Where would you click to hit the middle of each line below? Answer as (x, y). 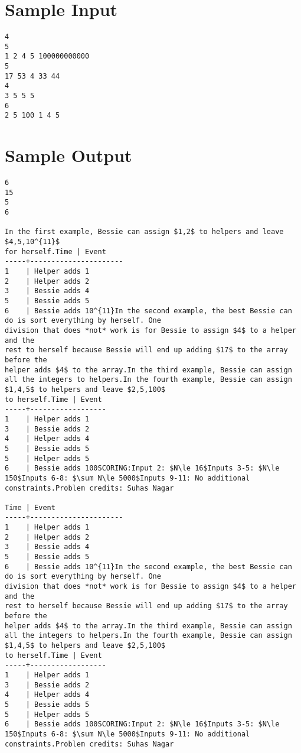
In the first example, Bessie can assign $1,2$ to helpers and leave (144, 232)
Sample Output (68, 155)
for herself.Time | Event (55, 251)
